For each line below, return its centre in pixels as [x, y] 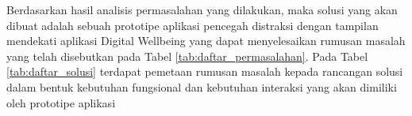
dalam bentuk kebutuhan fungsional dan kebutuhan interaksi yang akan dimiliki [202, 86]
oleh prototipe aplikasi [61, 102]
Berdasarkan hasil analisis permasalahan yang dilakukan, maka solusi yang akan [202, 9]
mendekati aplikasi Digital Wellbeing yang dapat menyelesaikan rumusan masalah [206, 41]
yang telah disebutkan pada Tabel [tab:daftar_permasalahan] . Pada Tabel [187, 56]
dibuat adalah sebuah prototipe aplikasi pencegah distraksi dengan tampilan [193, 25]
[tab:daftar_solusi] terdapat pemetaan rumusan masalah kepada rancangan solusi [205, 71]
